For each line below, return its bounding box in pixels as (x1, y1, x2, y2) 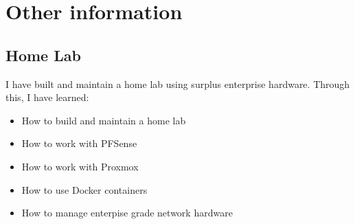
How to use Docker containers (21, 182, 148, 197)
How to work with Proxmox (21, 159, 139, 173)
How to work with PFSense (21, 136, 137, 150)
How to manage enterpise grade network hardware (21, 205, 233, 220)
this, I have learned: (5, 90, 89, 104)
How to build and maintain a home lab (21, 113, 186, 127)
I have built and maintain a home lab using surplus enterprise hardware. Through (5, 76, 350, 91)
